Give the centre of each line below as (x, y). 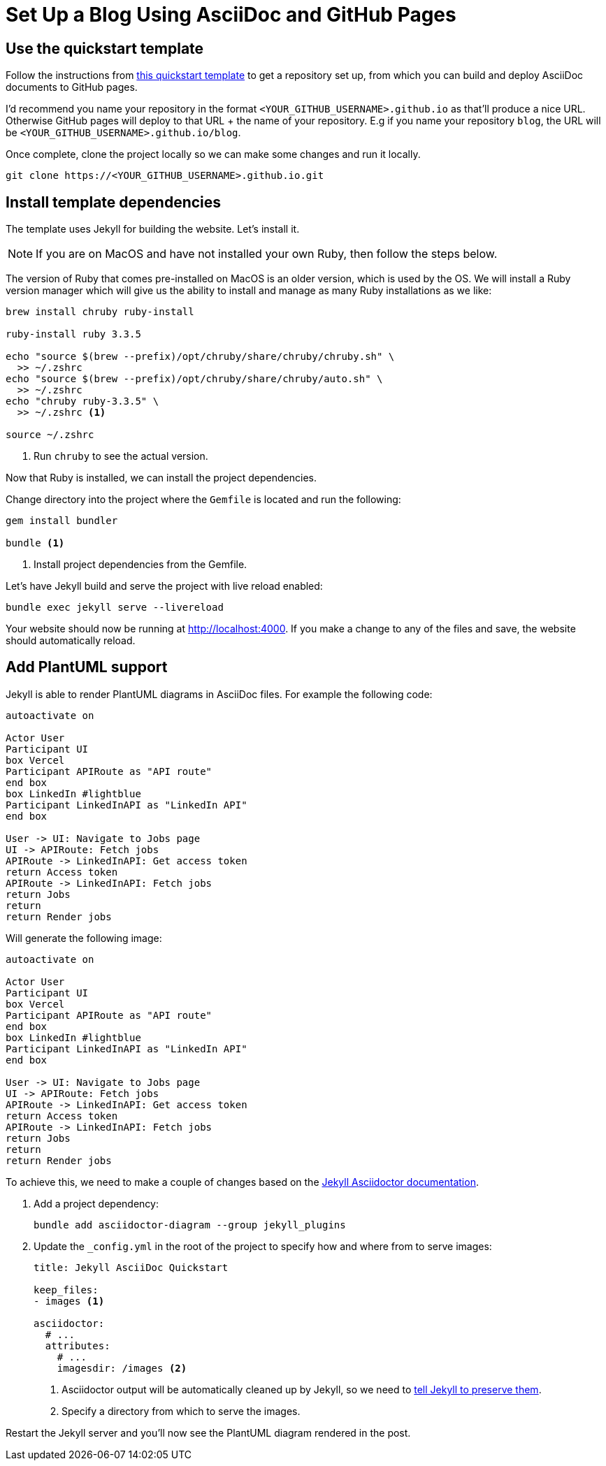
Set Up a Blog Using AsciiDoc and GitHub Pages (231, 15)
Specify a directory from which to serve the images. (181, 1411)
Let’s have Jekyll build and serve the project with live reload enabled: (164, 586)
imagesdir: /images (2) (122, 1368)
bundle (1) (35, 543)
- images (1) (69, 1301)
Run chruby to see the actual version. (121, 456)
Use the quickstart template (105, 48)
